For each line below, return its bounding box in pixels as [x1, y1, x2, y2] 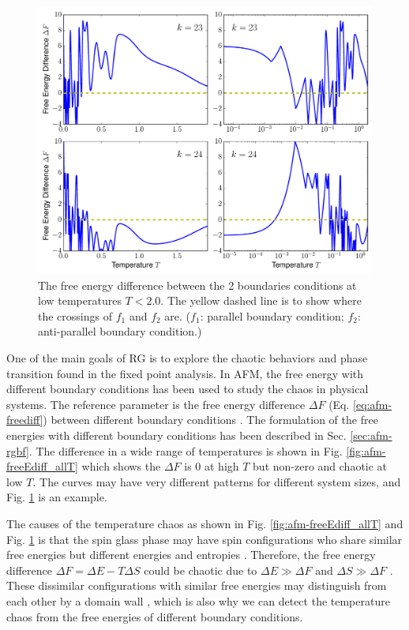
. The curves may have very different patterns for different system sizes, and [32, 473, 401, 489]
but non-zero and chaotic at [253, 458, 388, 474]
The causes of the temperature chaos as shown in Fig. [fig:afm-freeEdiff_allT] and [6, 516, 403, 532]
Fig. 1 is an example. [6, 489, 107, 505]
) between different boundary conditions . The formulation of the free [43, 411, 378, 428]
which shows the [81, 458, 161, 474]
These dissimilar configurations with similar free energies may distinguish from [6, 577, 387, 594]
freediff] [6, 411, 43, 428]
